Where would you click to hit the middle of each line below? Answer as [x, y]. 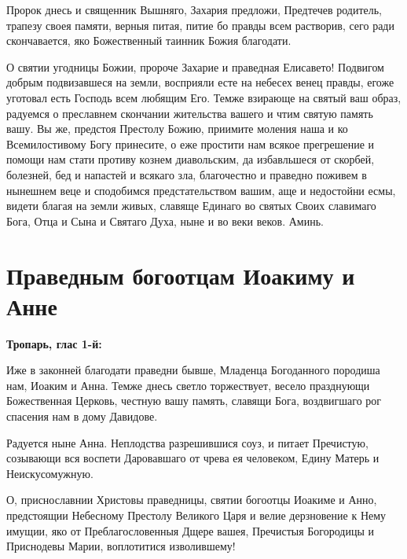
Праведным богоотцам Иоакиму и [181, 275]
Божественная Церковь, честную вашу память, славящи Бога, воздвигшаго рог [194, 401]
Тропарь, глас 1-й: [54, 343]
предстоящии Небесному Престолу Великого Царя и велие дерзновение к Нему [196, 515]
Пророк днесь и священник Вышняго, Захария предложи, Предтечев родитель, [194, 9]
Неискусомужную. [50, 473]
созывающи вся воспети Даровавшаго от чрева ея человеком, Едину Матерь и [193, 458]
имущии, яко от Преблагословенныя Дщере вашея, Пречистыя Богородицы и [191, 530]
